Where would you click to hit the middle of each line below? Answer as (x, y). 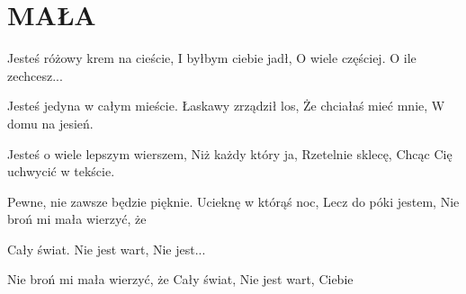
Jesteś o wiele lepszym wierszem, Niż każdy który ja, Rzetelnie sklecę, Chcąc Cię (230, 153)
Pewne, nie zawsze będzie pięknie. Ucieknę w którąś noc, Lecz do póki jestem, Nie (233, 201)
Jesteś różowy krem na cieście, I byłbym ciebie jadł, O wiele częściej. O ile (212, 58)
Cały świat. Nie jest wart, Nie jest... (107, 249)
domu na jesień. (50, 123)
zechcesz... (35, 75)
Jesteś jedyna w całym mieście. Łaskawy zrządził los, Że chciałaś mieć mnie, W (226, 106)
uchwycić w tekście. (61, 171)
